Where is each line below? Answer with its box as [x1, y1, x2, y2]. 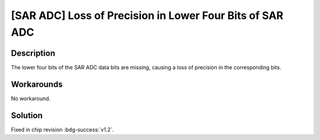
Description [11, 48, 56, 58]
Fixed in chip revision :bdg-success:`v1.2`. [11, 126, 114, 133]
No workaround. [11, 95, 51, 102]
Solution [11, 110, 43, 120]
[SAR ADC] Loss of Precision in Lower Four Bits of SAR [11, 9, 284, 22]
